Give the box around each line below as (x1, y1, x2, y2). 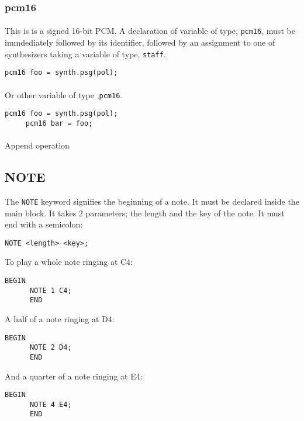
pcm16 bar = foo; (25, 119, 93, 127)
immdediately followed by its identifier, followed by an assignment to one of (5, 36, 275, 49)
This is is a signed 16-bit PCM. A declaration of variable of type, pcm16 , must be (5, 25, 295, 37)
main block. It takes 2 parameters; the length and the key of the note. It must (5, 206, 285, 219)
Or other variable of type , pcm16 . (5, 88, 123, 101)
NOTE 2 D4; (29, 343, 72, 352)
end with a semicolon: (5, 218, 83, 230)
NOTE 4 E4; (29, 400, 72, 409)
